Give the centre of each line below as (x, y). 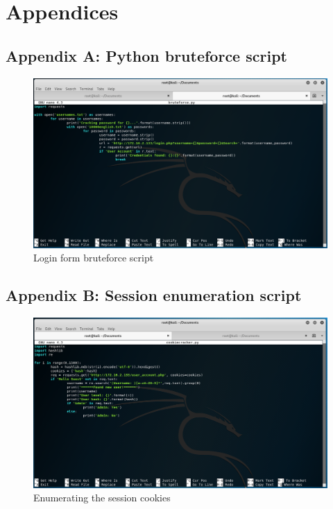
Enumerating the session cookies (102, 498)
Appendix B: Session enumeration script (154, 295)
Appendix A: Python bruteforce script (146, 55)
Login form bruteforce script (94, 258)
